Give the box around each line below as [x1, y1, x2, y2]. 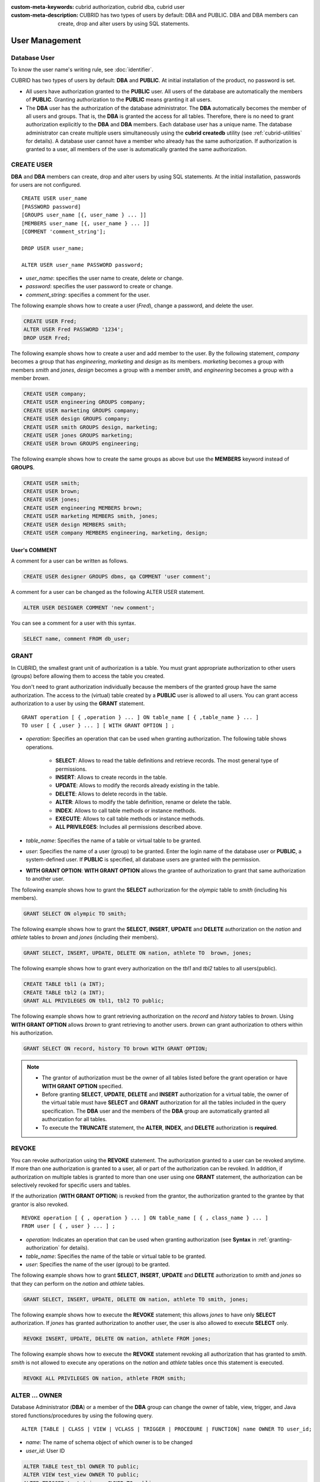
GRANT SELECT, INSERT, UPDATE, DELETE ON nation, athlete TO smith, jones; [23, 1296, 249, 1302]
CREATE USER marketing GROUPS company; [23, 407, 139, 414]
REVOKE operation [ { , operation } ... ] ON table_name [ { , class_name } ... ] [21, 1215, 268, 1221]
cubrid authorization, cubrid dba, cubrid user [75, 4, 185, 10]
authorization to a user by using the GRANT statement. [11, 700, 145, 707]
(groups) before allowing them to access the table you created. [11, 673, 165, 680]
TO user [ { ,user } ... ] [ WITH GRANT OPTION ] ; [21, 722, 175, 729]
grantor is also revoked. [11, 1200, 69, 1208]
